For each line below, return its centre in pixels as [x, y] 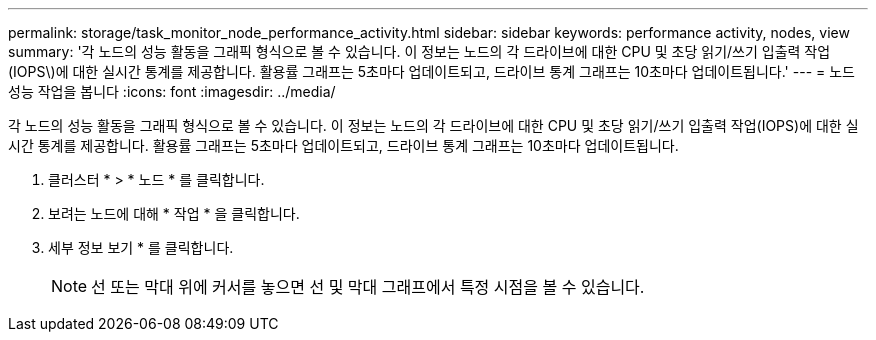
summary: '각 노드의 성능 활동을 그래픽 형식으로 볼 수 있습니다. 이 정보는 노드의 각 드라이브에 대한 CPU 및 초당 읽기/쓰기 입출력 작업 [419, 51]
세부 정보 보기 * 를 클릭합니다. [141, 247]
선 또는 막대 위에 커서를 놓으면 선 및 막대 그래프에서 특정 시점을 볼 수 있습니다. [368, 287]
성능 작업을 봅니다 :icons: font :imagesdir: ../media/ [172, 91]
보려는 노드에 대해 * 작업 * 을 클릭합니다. [174, 213]
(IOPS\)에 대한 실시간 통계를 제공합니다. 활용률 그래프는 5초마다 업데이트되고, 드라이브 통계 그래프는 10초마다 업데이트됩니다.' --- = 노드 [431, 71]
